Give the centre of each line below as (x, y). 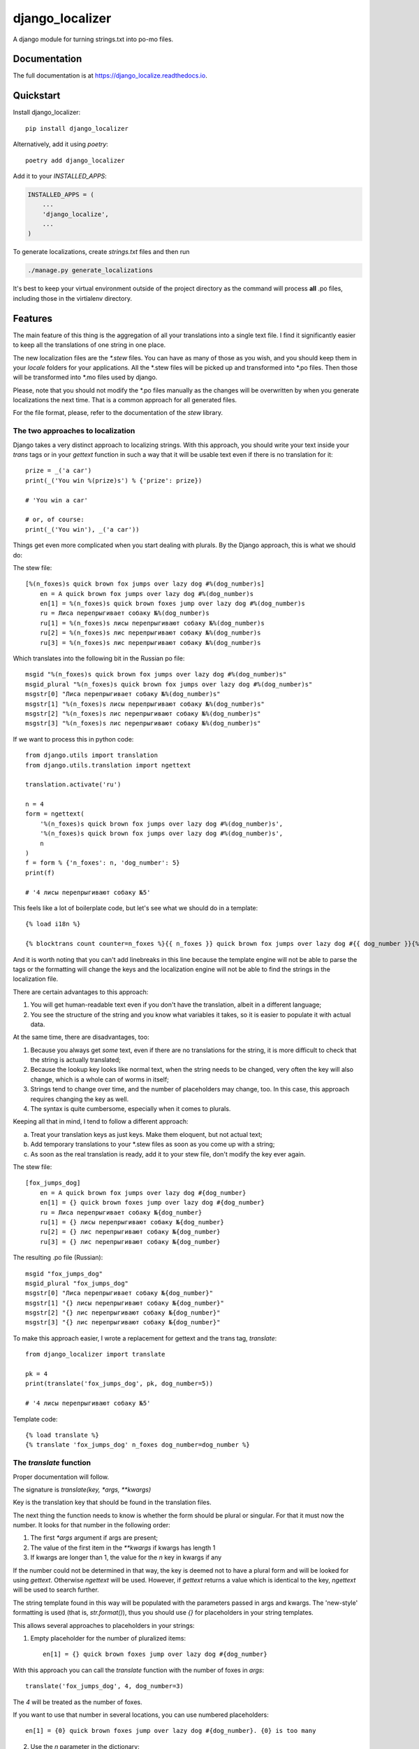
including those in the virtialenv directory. (73, 298)
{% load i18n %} (53, 924)
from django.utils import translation (92, 755)
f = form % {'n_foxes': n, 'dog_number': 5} (103, 863)
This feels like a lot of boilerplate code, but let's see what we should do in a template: (135, 908)
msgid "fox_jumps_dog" (64, 1274)
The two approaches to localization (74, 431)
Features (32, 318)
